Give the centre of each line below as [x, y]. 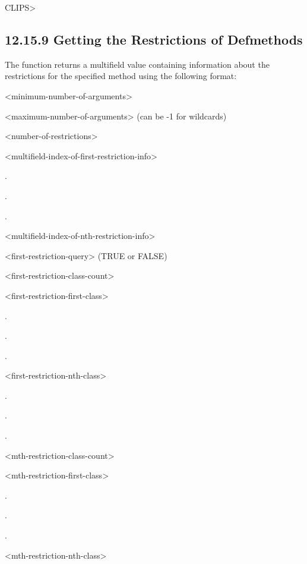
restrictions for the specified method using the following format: [121, 76]
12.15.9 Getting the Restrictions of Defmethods [154, 39]
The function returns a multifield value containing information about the [137, 64]
